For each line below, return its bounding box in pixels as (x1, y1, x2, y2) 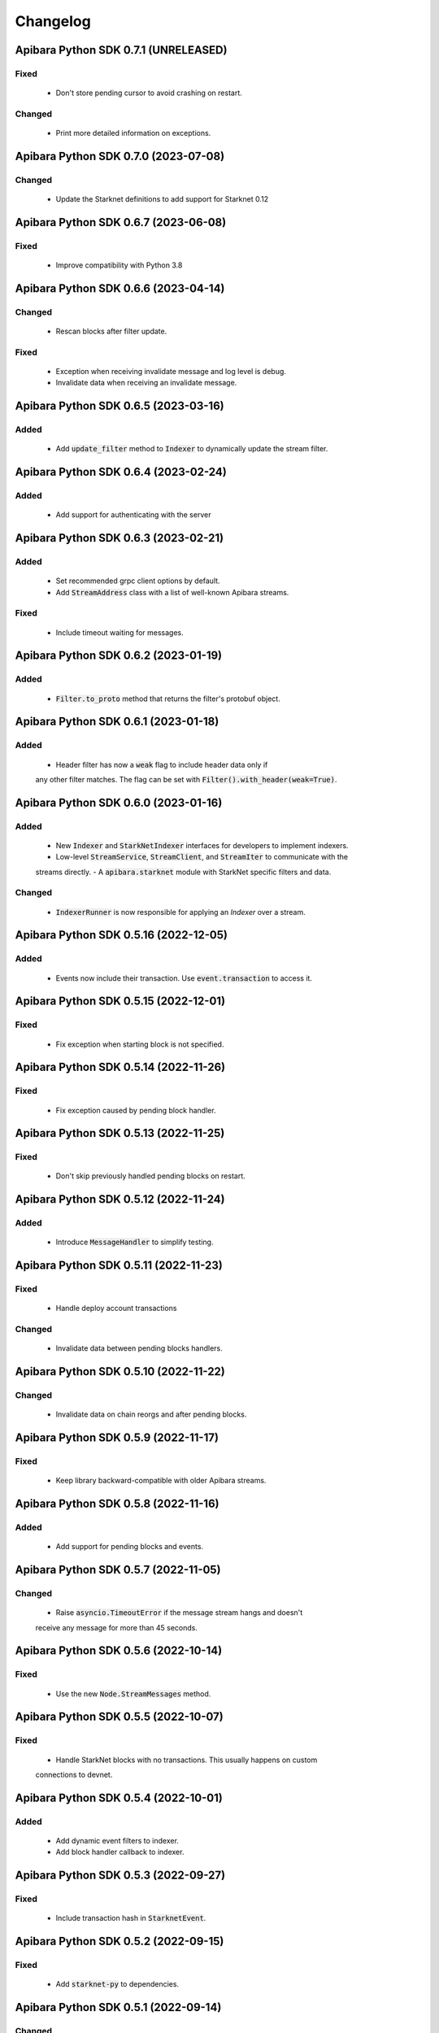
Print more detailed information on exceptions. (55, 128, 211, 138)
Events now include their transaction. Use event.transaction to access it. (55, 973, 313, 983)
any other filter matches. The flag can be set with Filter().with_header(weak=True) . (35, 774, 337, 784)
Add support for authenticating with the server (55, 510, 211, 520)
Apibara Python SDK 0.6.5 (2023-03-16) (15, 399, 224, 413)
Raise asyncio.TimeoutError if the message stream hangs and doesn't (55, 1608, 303, 1617)
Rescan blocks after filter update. (55, 326, 167, 336)
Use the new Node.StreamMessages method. (55, 1688, 211, 1699)
